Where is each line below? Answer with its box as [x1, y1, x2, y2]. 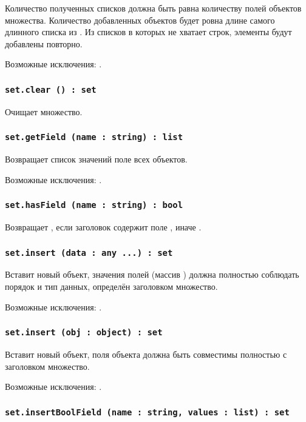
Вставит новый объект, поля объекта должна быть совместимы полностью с [5, 348, 287, 361]
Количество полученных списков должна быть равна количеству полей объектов [5, 2, 302, 14]
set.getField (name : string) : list [5, 132, 183, 142]
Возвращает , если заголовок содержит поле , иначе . [5, 221, 202, 233]
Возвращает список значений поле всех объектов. [5, 153, 188, 166]
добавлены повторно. [5, 37, 83, 50]
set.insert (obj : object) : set [5, 327, 163, 338]
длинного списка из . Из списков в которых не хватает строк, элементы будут [5, 25, 292, 38]
